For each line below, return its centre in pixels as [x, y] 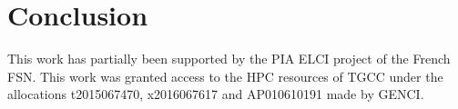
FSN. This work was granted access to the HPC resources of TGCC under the [225, 76]
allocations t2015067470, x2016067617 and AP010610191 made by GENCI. [216, 94]
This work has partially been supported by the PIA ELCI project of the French [229, 59]
